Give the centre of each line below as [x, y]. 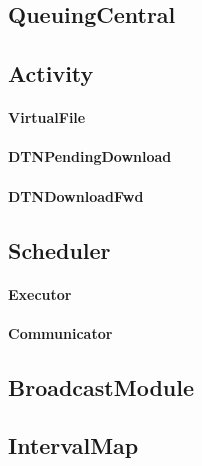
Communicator [60, 332]
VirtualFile [47, 117]
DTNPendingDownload [90, 156]
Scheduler [59, 249]
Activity [51, 73]
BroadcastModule [101, 386]
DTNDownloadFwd [76, 195]
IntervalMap [73, 445]
